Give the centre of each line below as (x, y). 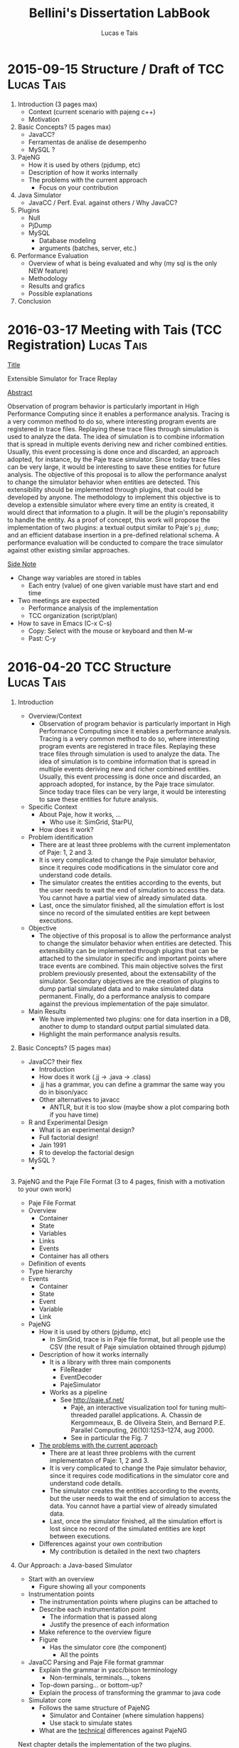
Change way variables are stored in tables (79, 577)
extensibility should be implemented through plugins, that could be (105, 489)
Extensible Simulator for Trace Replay (62, 379)
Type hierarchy (51, 1271)
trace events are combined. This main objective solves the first (131, 966)
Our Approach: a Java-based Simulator (75, 1565)
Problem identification (60, 837)
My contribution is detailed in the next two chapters (125, 1551)
